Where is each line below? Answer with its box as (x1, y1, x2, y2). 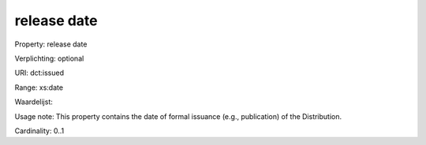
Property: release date (14, 39, 88, 49)
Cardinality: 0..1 (14, 126, 65, 136)
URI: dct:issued (14, 68, 65, 78)
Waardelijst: (14, 97, 53, 106)
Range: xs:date (14, 83, 63, 92)
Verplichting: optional (14, 54, 84, 63)
